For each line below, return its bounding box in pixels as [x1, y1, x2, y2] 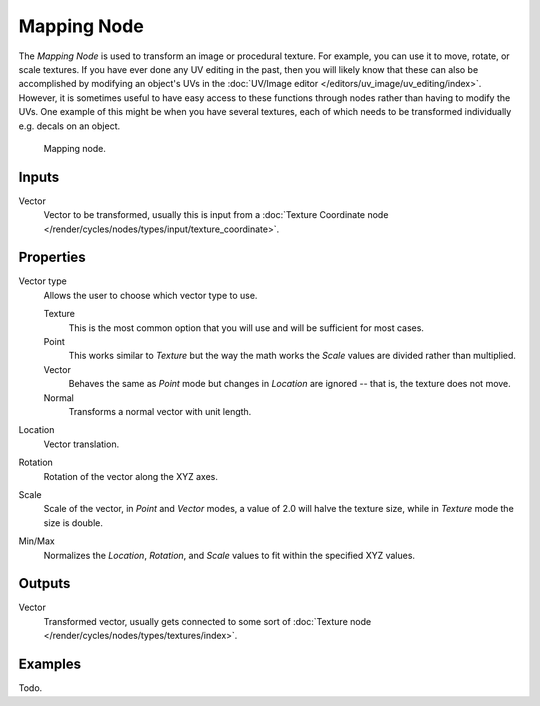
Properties [18, 249, 86, 266]
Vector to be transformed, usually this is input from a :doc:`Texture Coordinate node [43, 209, 389, 221]
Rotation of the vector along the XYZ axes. [43, 470, 219, 482]
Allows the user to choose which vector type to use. [43, 289, 258, 301]
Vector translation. [43, 438, 120, 450]
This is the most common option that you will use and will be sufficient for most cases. [68, 321, 425, 334]
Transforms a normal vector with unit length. [68, 406, 252, 417]
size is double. [43, 516, 104, 529]
